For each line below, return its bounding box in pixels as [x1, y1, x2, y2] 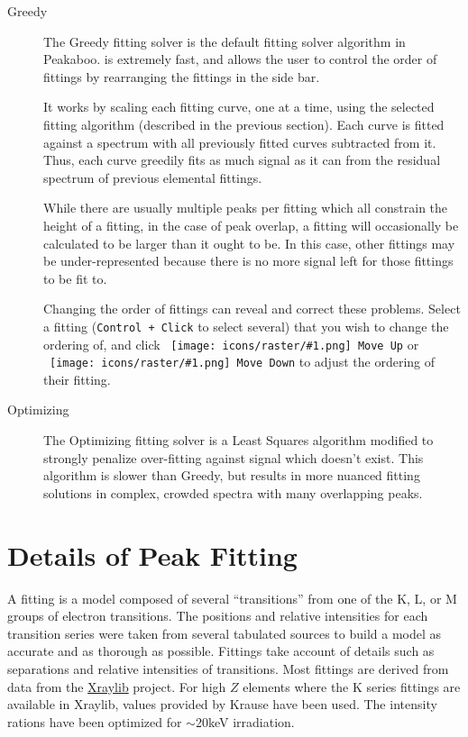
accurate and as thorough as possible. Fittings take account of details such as [7, 641, 435, 660]
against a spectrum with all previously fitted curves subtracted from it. [43, 132, 436, 151]
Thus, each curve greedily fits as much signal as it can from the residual [43, 150, 441, 169]
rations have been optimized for [7, 712, 182, 731]
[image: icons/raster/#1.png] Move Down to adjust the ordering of [50, 352, 435, 371]
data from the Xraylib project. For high [7, 677, 226, 696]
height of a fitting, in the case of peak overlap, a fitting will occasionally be [43, 215, 459, 234]
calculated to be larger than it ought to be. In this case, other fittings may [43, 233, 455, 252]
